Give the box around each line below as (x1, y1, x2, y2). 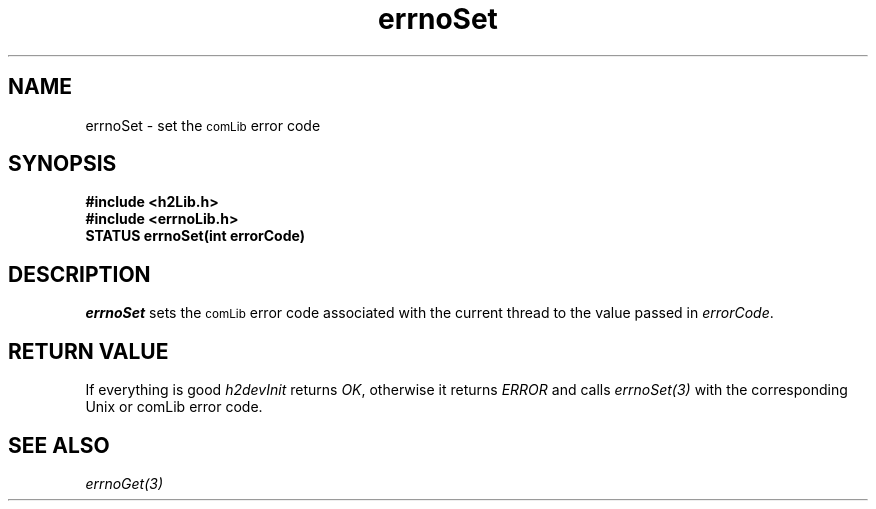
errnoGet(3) (85, 474, 164, 492)
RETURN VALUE (8, 338, 169, 364)
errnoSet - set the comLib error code (85, 116, 321, 134)
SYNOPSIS (8, 151, 117, 177)
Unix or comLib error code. (85, 398, 263, 416)
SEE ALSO (8, 432, 110, 458)
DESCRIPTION (8, 261, 151, 287)
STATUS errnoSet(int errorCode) (85, 227, 305, 245)
